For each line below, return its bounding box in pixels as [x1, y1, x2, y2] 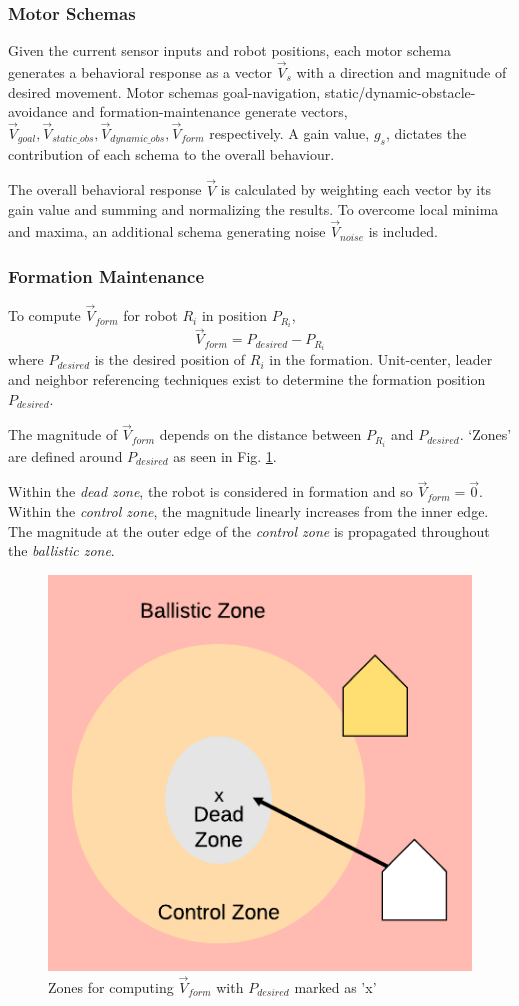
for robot [123, 305, 178, 326]
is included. [368, 221, 438, 242]
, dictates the [385, 123, 467, 144]
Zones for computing [48, 976, 174, 997]
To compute [8, 305, 81, 326]
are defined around [8, 445, 123, 466]
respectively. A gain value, [209, 123, 370, 144]
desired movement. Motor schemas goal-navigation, [8, 81, 321, 102]
